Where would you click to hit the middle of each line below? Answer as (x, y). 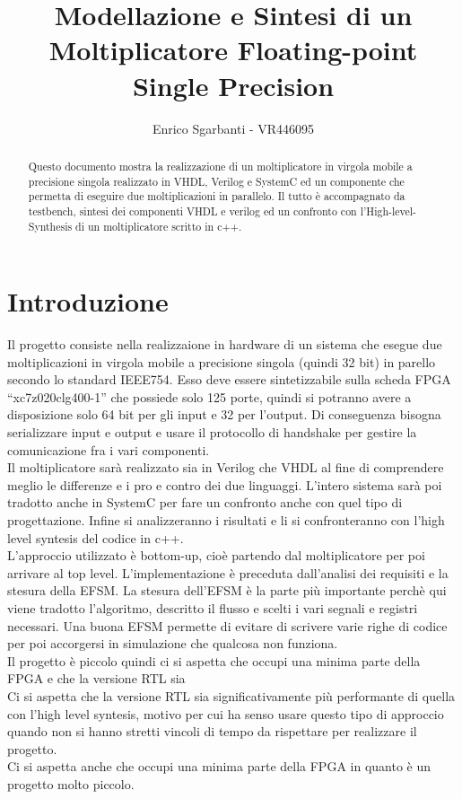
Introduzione (88, 301)
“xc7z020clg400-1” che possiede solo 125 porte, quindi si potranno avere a (209, 396)
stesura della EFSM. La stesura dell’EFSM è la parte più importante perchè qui (227, 590)
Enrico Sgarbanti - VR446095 (233, 128)
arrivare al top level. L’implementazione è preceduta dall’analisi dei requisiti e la (228, 572)
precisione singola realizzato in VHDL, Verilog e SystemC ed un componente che (216, 181)
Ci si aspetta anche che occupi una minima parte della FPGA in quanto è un (219, 766)
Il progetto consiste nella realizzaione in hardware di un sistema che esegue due (225, 344)
